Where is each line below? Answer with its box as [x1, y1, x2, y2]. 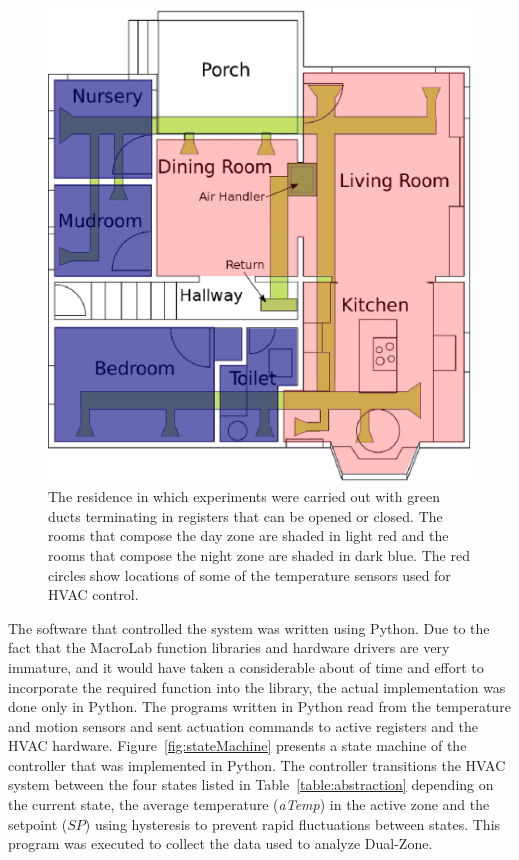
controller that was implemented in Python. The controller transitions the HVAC [8, 754, 506, 775]
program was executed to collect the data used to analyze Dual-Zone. [8, 833, 433, 854]
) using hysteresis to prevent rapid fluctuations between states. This [84, 813, 501, 834]
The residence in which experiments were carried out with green [48, 486, 440, 507]
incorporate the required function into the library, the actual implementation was [8, 676, 506, 697]
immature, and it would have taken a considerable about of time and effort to [8, 656, 484, 677]
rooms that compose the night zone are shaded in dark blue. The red [48, 544, 470, 565]
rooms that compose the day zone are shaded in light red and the [48, 525, 449, 546]
